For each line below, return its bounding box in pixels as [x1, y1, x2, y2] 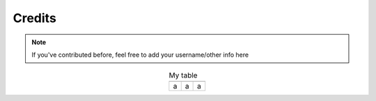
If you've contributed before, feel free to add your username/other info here [31, 50, 249, 59]
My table [169, 70, 198, 80]
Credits [13, 10, 57, 26]
